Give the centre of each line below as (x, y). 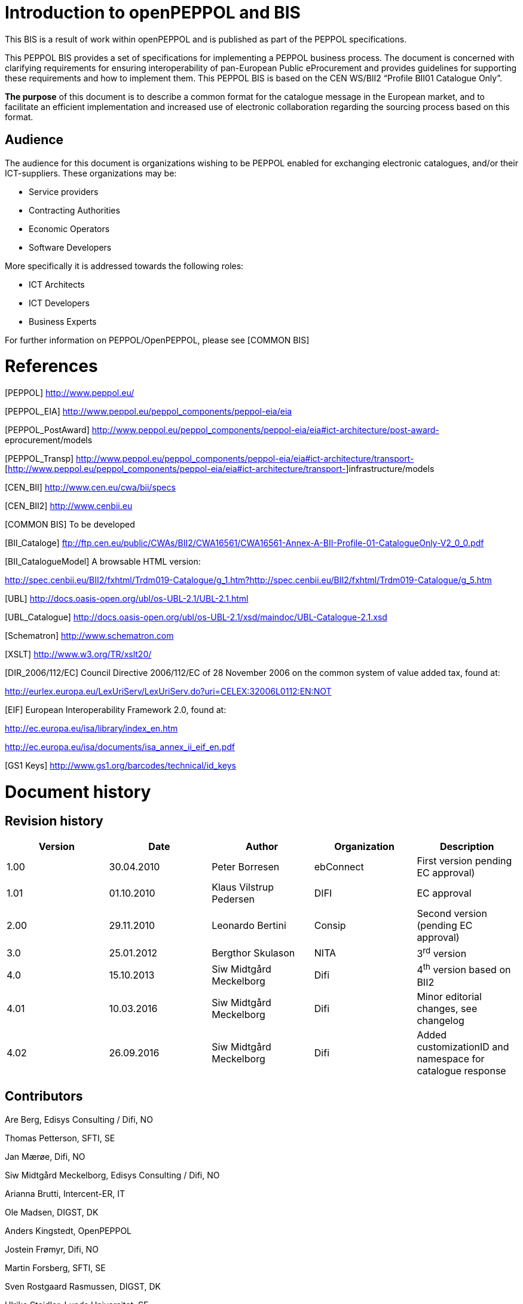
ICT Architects (57, 284)
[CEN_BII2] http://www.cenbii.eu (69, 506)
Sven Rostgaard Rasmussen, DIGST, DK (83, 1286)
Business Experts (63, 321)
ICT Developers (59, 303)
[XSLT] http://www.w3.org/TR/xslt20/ (78, 654)
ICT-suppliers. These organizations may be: (91, 173)
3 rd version (442, 953)
